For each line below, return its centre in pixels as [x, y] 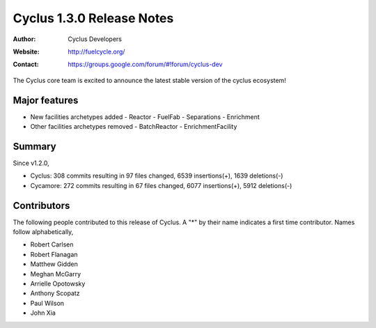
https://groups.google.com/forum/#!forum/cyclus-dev [145, 64]
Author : [24, 39]
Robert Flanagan [54, 254]
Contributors [41, 205]
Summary [34, 146]
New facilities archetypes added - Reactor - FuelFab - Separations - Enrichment [145, 117]
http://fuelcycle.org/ [96, 52]
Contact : [26, 64]
